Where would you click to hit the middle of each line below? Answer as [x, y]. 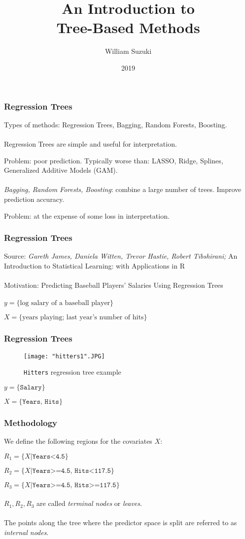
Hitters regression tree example [72, 372]
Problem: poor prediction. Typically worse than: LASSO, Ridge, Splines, [114, 160]
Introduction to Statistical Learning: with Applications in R [95, 265]
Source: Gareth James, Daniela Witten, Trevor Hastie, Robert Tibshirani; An [121, 256]
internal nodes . [26, 532]
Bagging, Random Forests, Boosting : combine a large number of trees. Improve [123, 189]
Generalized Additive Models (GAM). [61, 170]
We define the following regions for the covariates [78, 441]
